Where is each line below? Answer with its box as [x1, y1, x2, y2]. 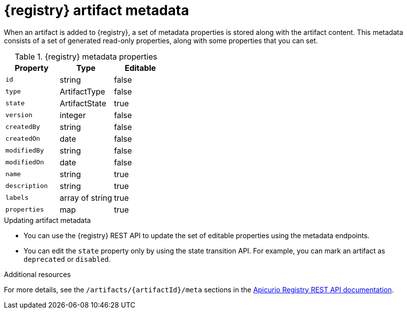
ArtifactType [59, 86, 105, 96]
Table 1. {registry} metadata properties [14, 51, 157, 62]
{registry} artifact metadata [4, 2, 189, 19]
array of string [59, 192, 113, 203]
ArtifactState [59, 98, 106, 108]
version [5, 111, 32, 119]
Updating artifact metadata [4, 216, 91, 224]
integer [59, 110, 86, 120]
